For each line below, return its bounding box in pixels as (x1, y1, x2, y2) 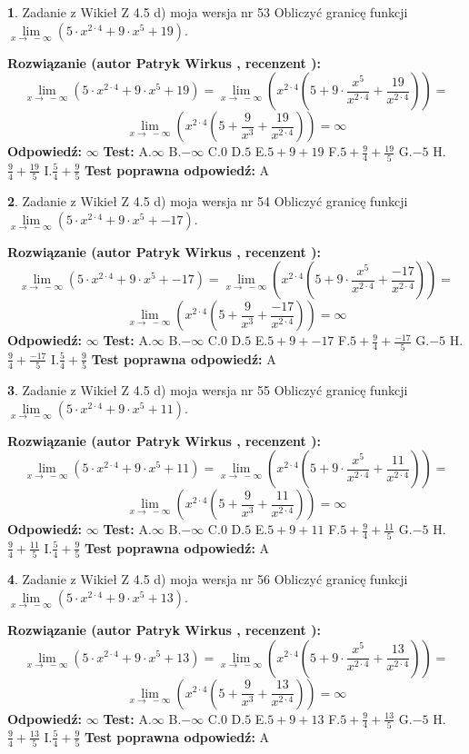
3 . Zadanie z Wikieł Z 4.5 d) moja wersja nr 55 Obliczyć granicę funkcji (7, 381, 408, 400)
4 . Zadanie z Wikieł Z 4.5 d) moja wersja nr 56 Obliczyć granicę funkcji (7, 570, 408, 589)
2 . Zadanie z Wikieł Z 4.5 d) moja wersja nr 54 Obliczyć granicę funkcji (7, 192, 408, 211)
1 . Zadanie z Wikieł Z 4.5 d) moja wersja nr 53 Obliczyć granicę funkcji (7, 3, 408, 21)
